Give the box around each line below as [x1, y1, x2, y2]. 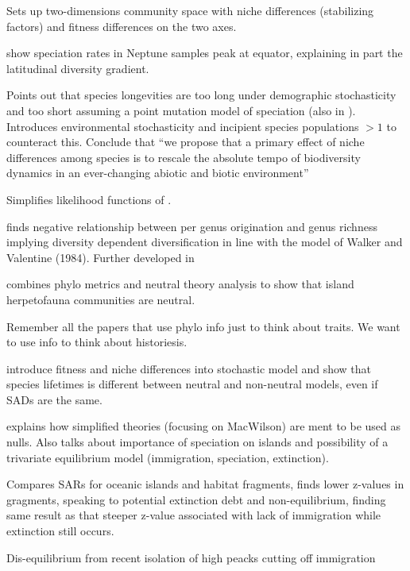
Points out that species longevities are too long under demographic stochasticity [6, 87, 396, 103]
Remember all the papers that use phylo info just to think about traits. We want [6, 318, 400, 334]
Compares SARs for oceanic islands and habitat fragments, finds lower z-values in [6, 476, 404, 492]
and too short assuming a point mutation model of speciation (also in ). [6, 102, 356, 118]
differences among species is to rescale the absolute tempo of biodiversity [6, 149, 361, 165]
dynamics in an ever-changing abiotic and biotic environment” [6, 164, 309, 181]
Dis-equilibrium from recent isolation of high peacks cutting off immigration [6, 549, 376, 565]
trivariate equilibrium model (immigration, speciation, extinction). [6, 449, 329, 465]
